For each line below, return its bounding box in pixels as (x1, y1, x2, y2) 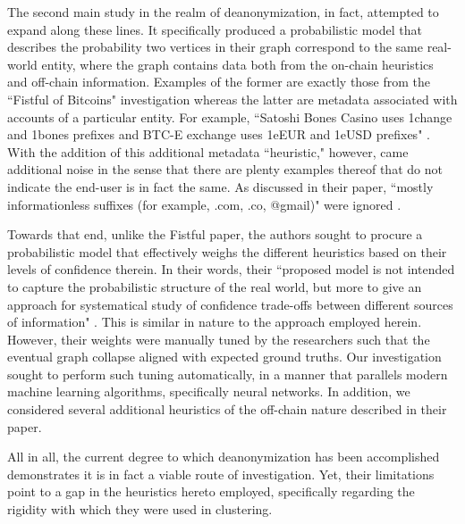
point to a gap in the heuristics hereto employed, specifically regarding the (7, 482, 415, 501)
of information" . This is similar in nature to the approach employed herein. (7, 312, 422, 331)
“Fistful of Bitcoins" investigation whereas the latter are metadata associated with (7, 89, 458, 108)
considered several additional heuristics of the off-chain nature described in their (7, 400, 447, 419)
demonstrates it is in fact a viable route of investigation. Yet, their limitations (7, 464, 435, 483)
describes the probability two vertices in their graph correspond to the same (7, 37, 423, 56)
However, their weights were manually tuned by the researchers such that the (7, 329, 430, 348)
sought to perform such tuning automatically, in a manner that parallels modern (7, 364, 448, 383)
